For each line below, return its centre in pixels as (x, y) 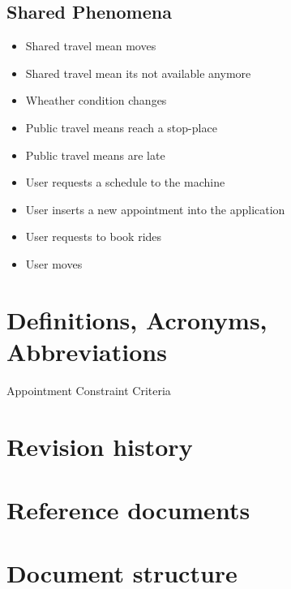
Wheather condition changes (96, 100)
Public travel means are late (95, 155)
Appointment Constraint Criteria (89, 390)
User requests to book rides (94, 236)
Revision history (100, 446)
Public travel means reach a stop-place (121, 127)
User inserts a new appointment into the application (155, 209)
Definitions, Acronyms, (137, 319)
